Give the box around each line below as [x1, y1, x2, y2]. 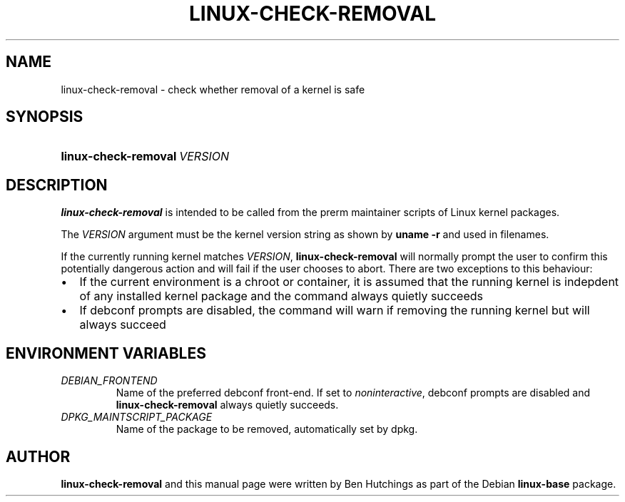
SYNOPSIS [6, 108, 83, 126]
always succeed [79, 317, 166, 332]
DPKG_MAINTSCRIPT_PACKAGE [61, 411, 213, 424]
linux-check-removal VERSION [61, 149, 229, 164]
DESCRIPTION [6, 175, 108, 194]
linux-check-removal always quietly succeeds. [116, 399, 339, 411]
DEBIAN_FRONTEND [61, 374, 158, 387]
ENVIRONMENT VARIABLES [6, 344, 206, 362]
